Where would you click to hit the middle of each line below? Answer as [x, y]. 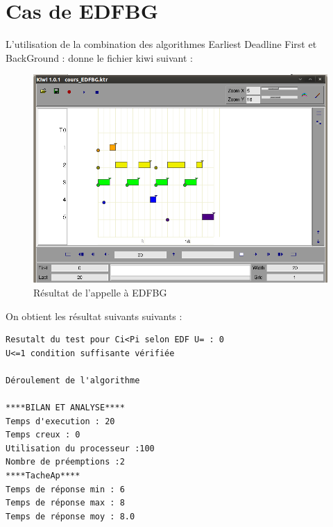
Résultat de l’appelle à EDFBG [100, 292]
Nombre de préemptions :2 [65, 462]
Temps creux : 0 [43, 435]
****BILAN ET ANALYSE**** [65, 408]
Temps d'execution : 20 [60, 421]
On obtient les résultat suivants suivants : [94, 316]
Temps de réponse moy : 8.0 [70, 516]
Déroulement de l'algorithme [73, 380]
